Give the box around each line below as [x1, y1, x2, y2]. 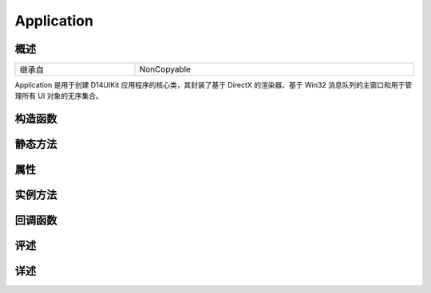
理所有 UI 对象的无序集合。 [14, 92, 104, 101]
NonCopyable [139, 64, 192, 75]
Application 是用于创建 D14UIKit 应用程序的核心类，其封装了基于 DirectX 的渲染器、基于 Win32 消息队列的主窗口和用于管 [14, 80, 413, 90]
